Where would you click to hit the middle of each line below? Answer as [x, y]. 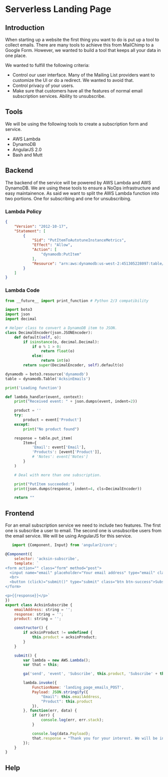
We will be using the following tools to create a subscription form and [76, 124]
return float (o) [58, 351]
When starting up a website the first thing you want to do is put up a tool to [82, 39]
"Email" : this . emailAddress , [71, 697]
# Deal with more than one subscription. [58, 475]
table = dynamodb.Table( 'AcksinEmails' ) [48, 379]
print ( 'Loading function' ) [33, 388]
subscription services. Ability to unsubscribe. [59, 96]
